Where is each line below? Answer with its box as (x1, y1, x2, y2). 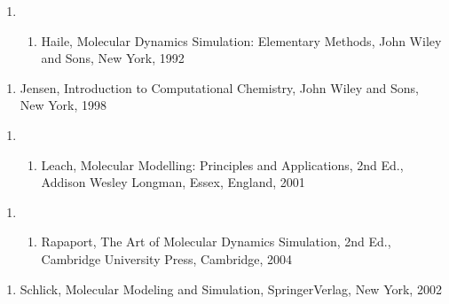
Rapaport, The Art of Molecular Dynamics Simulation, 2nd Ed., (41, 232, 391, 251)
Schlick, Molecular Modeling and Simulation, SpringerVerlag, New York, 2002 (20, 279, 442, 298)
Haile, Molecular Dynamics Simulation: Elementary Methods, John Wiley (41, 31, 442, 50)
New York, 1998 (20, 96, 107, 114)
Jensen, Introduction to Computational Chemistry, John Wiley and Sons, (20, 78, 419, 97)
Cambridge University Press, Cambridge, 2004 (41, 249, 293, 268)
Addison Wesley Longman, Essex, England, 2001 (41, 173, 305, 191)
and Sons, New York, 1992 (41, 49, 185, 67)
